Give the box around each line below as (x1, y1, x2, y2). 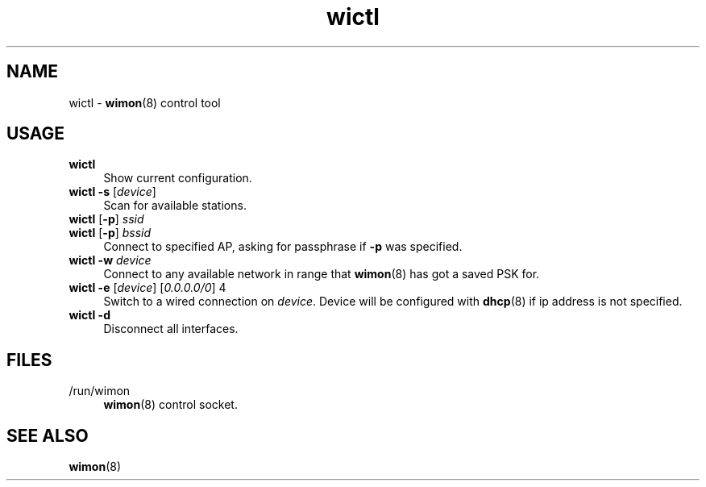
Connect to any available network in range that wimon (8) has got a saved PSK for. (103, 267, 540, 281)
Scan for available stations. (103, 198, 247, 213)
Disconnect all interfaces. (103, 322, 239, 336)
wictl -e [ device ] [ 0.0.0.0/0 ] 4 (69, 281, 226, 295)
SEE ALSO (6, 425, 89, 446)
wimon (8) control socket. (103, 398, 238, 412)
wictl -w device (69, 253, 152, 268)
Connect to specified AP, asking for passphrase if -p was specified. (103, 239, 463, 254)
